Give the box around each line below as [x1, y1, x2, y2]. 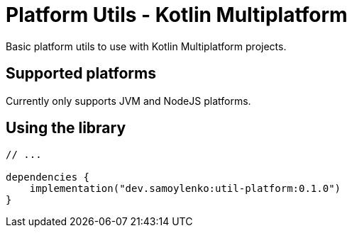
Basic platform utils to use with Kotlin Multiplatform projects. [6, 40, 287, 52]
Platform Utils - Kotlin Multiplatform [6, 3, 348, 27]
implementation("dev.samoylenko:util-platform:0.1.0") [29, 183, 341, 195]
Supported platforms [6, 64, 156, 83]
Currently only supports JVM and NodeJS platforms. [6, 94, 251, 107]
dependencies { [6, 171, 90, 183]
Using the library [6, 119, 126, 137]
